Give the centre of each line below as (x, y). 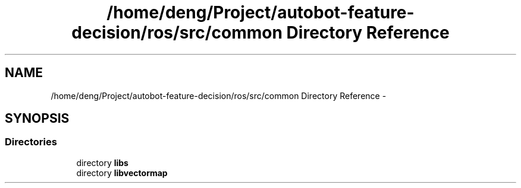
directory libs (102, 162)
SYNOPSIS (37, 119)
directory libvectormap (122, 173)
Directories (31, 142)
